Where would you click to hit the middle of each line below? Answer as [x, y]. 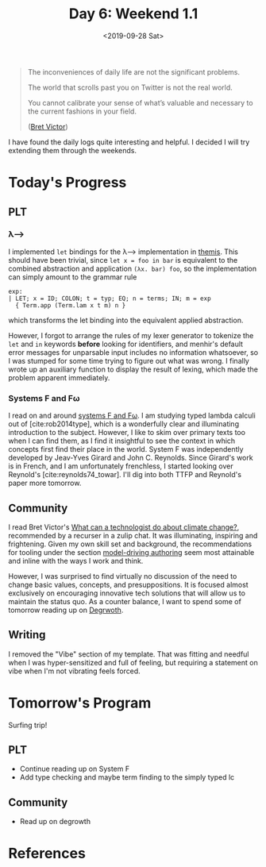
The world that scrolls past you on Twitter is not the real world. [130, 87]
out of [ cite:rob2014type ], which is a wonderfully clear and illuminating [124, 424]
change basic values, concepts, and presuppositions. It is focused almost [128, 584]
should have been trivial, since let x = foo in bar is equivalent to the [123, 260]
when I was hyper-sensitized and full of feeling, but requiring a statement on [133, 662]
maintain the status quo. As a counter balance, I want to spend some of [125, 601]
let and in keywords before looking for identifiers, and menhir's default [126, 344]
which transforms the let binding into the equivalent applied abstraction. [126, 320]
